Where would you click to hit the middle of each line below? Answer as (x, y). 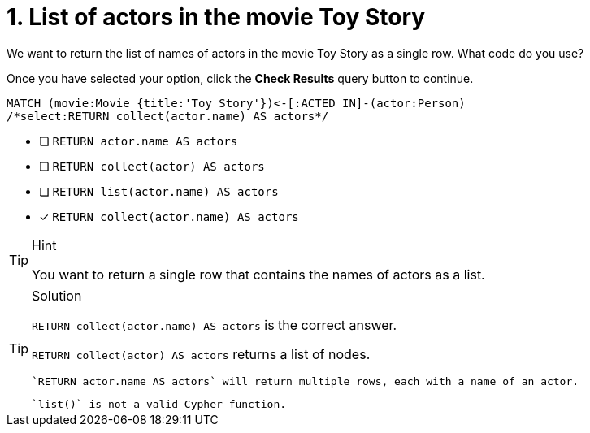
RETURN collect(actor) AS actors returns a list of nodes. (201, 354)
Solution (57, 295)
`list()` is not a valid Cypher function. (159, 404)
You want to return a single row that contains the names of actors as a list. (258, 274)
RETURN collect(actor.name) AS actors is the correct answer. (215, 325)
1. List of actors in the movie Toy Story (216, 17)
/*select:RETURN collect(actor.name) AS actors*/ (168, 116)
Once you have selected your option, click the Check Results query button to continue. (240, 78)
